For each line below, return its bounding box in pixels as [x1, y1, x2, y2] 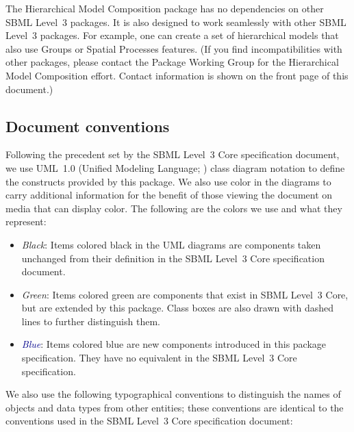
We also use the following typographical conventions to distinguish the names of [5, 387, 341, 401]
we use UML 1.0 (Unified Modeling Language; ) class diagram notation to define [5, 160, 345, 175]
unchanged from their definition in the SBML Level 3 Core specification [21, 251, 325, 265]
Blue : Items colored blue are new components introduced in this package [21, 337, 327, 351]
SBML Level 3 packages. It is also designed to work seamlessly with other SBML [5, 14, 346, 29]
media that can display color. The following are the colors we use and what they [5, 201, 342, 215]
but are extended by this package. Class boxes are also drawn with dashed [21, 301, 333, 315]
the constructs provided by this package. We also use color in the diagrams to [5, 174, 331, 188]
